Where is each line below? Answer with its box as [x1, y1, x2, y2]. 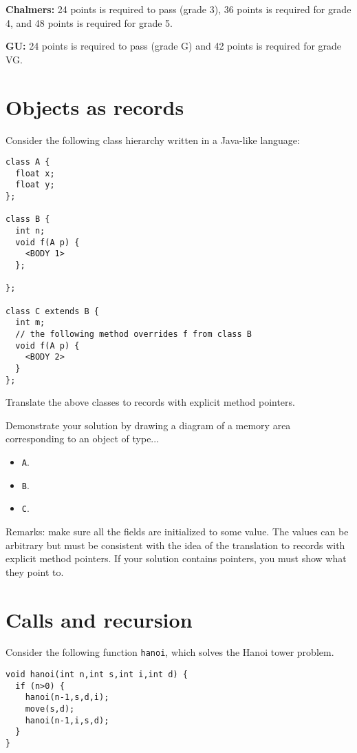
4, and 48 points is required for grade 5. [6, 15, 173, 30]
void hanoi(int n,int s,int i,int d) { [6, 670, 188, 680]
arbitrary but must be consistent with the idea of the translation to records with [6, 537, 345, 552]
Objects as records [6, 92, 184, 121]
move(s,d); [25, 704, 75, 714]
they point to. [6, 564, 64, 579]
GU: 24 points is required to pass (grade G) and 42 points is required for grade [6, 39, 342, 53]
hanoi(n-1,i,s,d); [25, 715, 109, 725]
